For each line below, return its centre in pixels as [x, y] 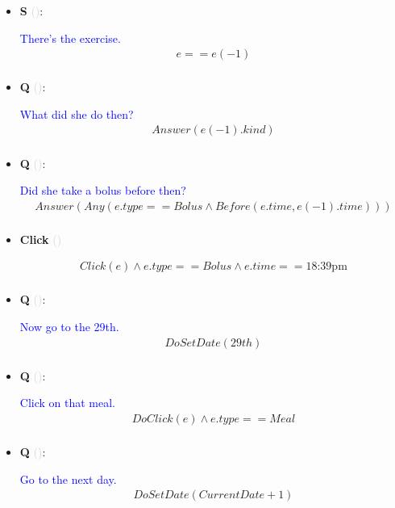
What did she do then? [77, 113]
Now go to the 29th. [69, 326]
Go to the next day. [68, 479]
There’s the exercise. [70, 38]
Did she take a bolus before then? [103, 190]
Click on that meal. [68, 403]
